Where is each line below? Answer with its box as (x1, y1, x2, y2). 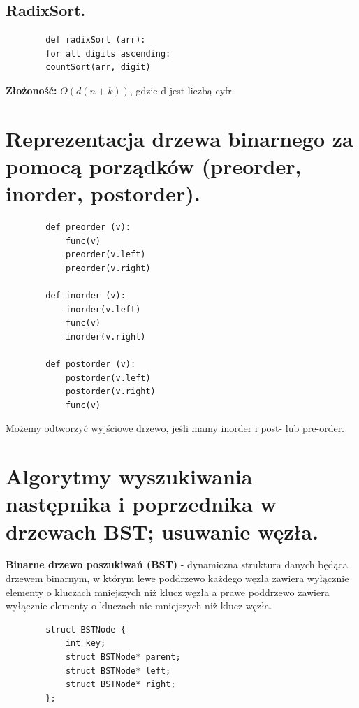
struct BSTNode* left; (65, 665, 171, 676)
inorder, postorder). (6, 179, 200, 208)
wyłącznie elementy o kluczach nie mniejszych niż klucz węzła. (6, 598, 272, 613)
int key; (65, 638, 106, 649)
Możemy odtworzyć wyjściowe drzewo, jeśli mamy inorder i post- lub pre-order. (6, 421, 345, 435)
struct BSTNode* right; (65, 679, 176, 690)
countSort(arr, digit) (45, 62, 151, 73)
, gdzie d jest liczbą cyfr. (129, 82, 235, 97)
